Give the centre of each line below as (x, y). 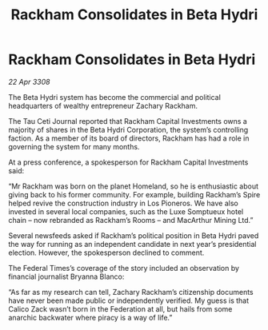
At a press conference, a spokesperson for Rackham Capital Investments (128, 162)
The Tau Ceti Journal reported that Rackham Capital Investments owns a (128, 121)
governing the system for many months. (74, 146)
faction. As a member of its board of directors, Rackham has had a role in (129, 138)
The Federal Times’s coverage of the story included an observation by (124, 268)
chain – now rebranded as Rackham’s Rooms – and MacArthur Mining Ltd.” (131, 220)
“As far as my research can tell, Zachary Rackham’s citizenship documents (131, 292)
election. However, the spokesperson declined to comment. (106, 252)
